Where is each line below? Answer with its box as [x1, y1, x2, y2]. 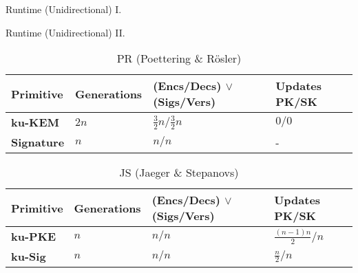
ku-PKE [11, 228, 56, 245]
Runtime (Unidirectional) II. [6, 25, 125, 39]
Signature [11, 134, 65, 151]
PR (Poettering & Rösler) [116, 50, 242, 67]
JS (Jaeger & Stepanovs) [119, 164, 239, 181]
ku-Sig [11, 248, 46, 265]
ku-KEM [11, 114, 60, 131]
